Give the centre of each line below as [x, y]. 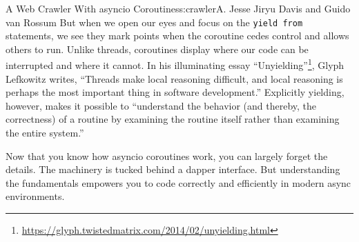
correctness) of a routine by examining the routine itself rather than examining [173, 119]
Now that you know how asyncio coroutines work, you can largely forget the [167, 155]
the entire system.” [45, 133]
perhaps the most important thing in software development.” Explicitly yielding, [175, 92]
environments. [35, 196]
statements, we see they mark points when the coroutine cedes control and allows [177, 36]
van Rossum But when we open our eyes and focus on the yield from [154, 22]
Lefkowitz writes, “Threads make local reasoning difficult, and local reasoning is [174, 78]
